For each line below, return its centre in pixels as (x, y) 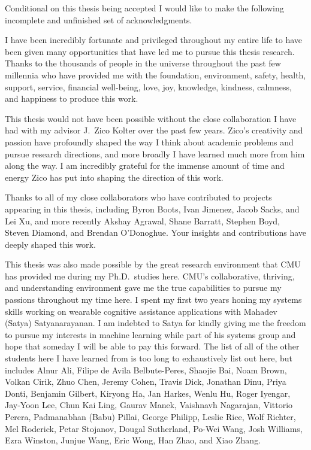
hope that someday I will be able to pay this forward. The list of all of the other (152, 346)
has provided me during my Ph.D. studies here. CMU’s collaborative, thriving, (150, 276)
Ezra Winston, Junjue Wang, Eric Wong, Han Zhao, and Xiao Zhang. (133, 440)
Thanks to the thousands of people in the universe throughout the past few (143, 63)
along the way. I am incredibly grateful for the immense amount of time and (145, 165)
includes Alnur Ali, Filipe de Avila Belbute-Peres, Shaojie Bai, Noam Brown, (146, 370)
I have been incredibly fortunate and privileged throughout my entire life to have (154, 40)
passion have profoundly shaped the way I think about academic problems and (149, 142)
